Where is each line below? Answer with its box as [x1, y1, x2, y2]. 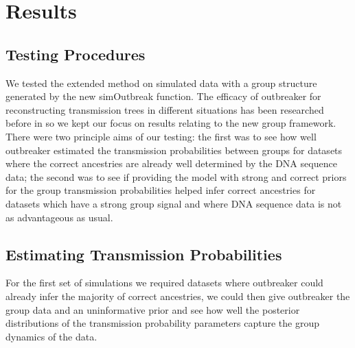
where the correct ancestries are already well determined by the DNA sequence [5, 156, 337, 171]
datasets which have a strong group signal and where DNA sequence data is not [5, 196, 342, 210]
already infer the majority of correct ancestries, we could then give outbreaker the [5, 288, 350, 303]
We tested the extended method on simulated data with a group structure [5, 75, 317, 90]
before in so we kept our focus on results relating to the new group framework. [5, 116, 336, 130]
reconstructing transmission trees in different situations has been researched [5, 102, 324, 116]
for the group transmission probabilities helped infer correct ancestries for [5, 183, 316, 197]
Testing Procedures [5, 43, 146, 64]
